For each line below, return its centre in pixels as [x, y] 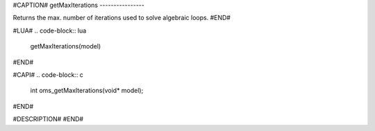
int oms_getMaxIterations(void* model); [87, 91]
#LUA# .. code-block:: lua [50, 30]
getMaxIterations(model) [66, 46]
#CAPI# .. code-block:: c [48, 75]
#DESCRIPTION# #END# [48, 119]
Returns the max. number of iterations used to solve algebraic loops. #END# [122, 18]
